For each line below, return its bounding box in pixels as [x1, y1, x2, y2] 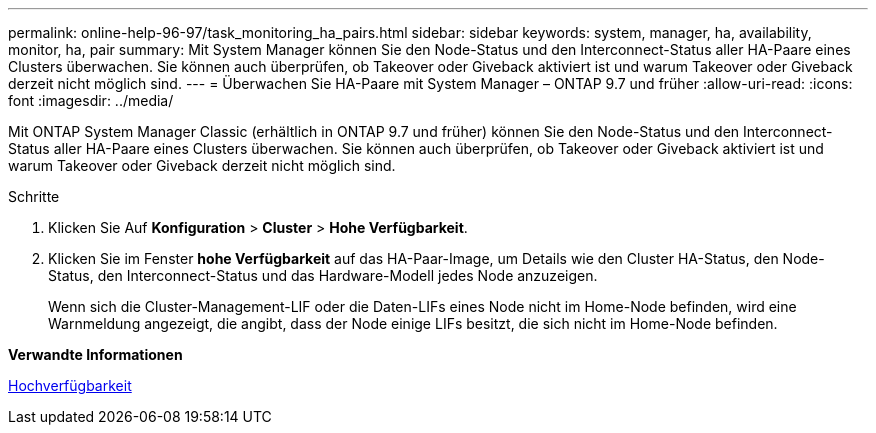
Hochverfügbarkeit [8, 377, 132, 394]
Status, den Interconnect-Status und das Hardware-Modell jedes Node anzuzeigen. [48, 267, 598, 284]
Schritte [8, 188, 60, 205]
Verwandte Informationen [8, 346, 183, 363]
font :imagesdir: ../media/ [8, 92, 174, 109]
